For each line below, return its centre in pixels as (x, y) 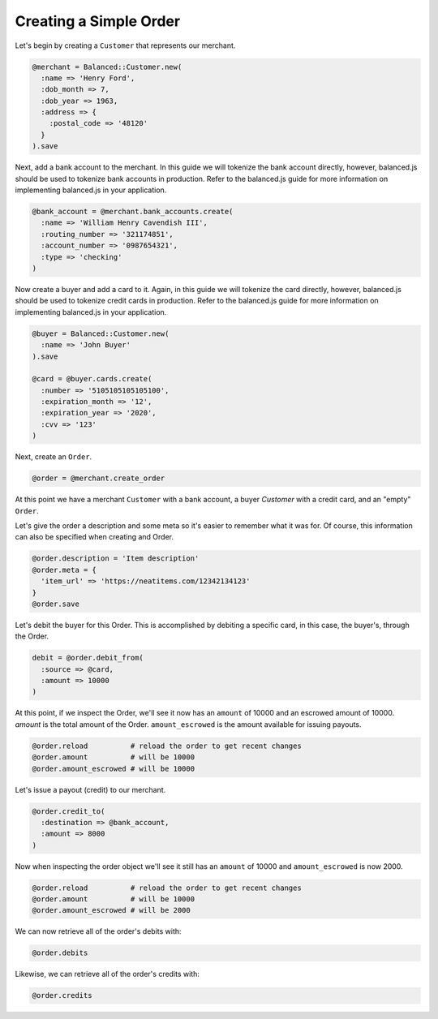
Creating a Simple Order (98, 21)
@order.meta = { (64, 570)
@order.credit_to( (69, 811)
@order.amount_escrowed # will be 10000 (113, 768)
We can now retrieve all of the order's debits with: (98, 931)
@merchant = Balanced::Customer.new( (107, 67)
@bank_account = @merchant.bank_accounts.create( (133, 212)
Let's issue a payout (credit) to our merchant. (90, 789)
